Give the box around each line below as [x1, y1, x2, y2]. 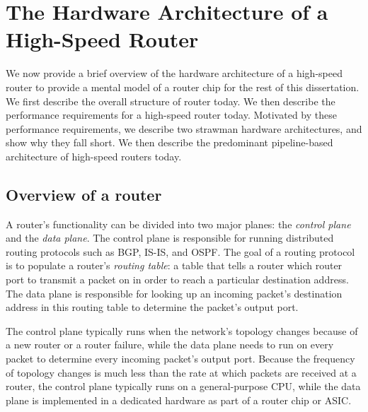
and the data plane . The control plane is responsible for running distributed [6, 230, 334, 245]
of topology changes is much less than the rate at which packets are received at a [6, 365, 357, 379]
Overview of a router [6, 183, 162, 205]
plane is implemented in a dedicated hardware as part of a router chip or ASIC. [6, 392, 352, 407]
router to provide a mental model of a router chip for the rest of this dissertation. [6, 79, 360, 94]
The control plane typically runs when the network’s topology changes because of [6, 323, 358, 338]
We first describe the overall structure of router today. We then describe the [6, 93, 335, 108]
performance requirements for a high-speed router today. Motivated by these [6, 107, 337, 122]
